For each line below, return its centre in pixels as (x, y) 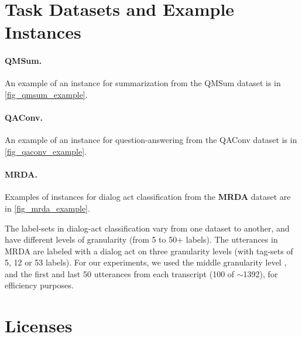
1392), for (260, 273)
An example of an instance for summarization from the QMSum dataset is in (143, 83)
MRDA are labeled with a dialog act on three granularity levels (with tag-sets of (149, 251)
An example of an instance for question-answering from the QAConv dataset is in (151, 140)
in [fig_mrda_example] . (47, 208)
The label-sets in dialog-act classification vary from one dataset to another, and (147, 228)
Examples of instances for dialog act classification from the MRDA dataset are (148, 197)
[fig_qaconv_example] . (46, 151)
